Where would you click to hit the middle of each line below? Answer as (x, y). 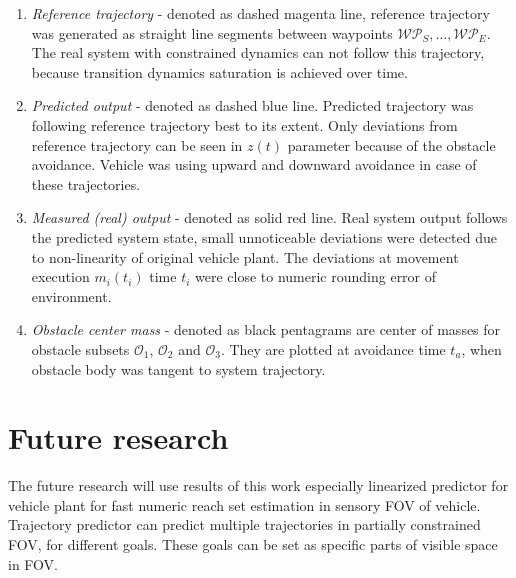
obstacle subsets (80, 348)
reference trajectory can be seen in (137, 144)
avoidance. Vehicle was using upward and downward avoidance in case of (254, 164)
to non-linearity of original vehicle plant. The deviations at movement (245, 256)
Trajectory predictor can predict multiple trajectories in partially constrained (244, 524)
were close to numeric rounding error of (316, 276)
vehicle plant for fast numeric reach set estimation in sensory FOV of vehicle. (244, 504)
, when (481, 348)
